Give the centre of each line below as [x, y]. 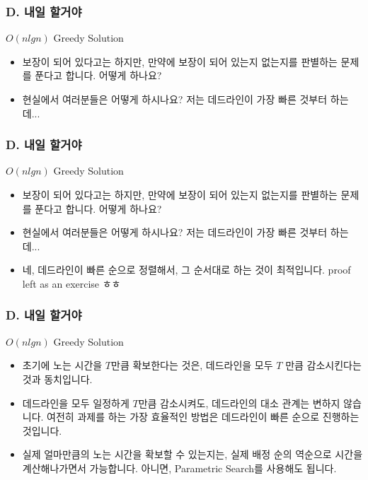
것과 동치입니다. [57, 379]
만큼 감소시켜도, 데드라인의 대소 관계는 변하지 [239, 403]
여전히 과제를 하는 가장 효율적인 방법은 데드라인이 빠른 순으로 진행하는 [203, 417]
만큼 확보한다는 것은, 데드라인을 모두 [192, 365]
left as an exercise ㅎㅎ [71, 283]
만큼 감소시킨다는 [323, 365]
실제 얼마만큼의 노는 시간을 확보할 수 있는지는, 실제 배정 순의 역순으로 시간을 [192, 454]
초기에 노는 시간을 [62, 365]
